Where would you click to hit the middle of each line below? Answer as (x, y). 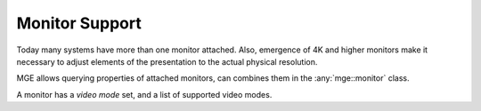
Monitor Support (79, 23)
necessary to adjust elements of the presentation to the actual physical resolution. (167, 61)
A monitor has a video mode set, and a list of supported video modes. (144, 94)
